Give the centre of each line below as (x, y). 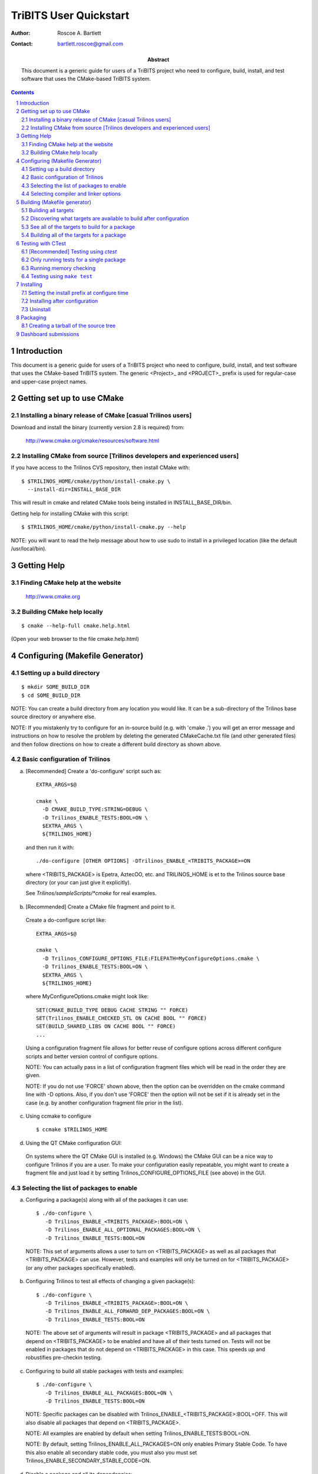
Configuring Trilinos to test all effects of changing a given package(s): (110, 1281)
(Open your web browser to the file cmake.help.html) (75, 639)
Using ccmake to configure (58, 1116)
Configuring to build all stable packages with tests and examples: (105, 1371)
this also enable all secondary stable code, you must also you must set (111, 1452)
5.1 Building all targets (48, 210)
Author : (21, 33)
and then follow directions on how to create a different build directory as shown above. (116, 744)
